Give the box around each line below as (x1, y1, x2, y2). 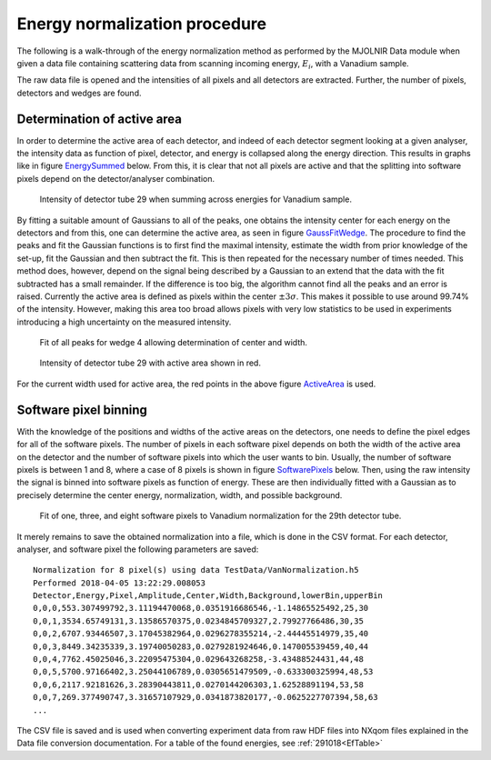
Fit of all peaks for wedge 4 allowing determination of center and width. (39, 337, 308, 348)
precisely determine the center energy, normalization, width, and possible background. (16, 489, 343, 500)
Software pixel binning (16, 402, 147, 417)
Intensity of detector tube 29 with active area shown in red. (39, 357, 261, 368)
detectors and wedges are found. (16, 87, 142, 98)
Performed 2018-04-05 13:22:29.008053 (33, 577, 206, 588)
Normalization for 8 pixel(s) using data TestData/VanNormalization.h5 (33, 565, 359, 575)
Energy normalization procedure (16, 14, 267, 34)
